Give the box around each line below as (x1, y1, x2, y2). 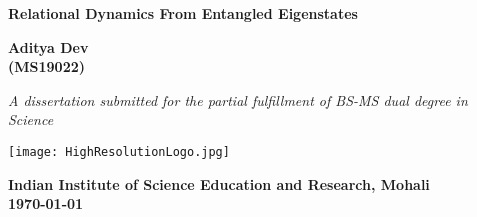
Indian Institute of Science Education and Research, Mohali (8, 173, 430, 194)
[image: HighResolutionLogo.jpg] (8, 144, 230, 159)
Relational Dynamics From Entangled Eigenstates (8, 3, 358, 23)
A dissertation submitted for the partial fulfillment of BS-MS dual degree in (8, 89, 468, 110)
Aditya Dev (8, 36, 89, 57)
